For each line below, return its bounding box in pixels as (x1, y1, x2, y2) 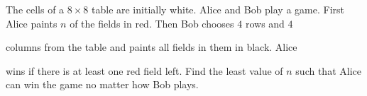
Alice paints (6, 16, 57, 30)
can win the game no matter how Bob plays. (6, 77, 199, 92)
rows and (245, 16, 285, 30)
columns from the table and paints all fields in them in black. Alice (6, 40, 297, 54)
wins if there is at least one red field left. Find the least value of (6, 63, 283, 78)
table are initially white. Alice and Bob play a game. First (92, 2, 344, 16)
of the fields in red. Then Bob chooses (70, 16, 234, 30)
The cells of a (6, 2, 65, 16)
